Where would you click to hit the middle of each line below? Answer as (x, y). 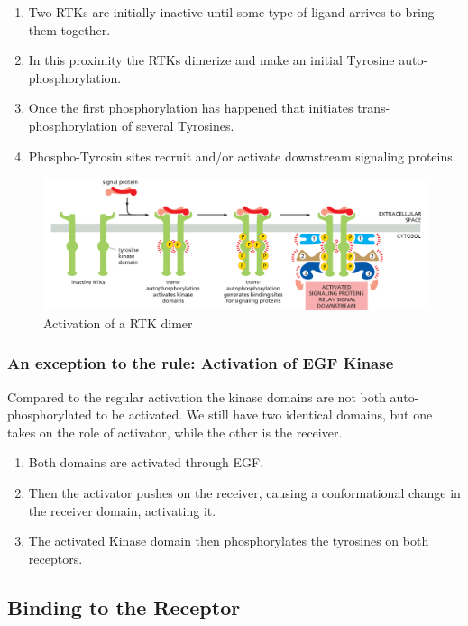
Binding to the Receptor (124, 607)
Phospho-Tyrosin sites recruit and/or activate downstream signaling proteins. (242, 156)
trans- (374, 108)
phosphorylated (50, 414)
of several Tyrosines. (178, 125)
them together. (69, 29)
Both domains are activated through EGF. (146, 462)
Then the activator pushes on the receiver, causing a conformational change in (244, 492)
